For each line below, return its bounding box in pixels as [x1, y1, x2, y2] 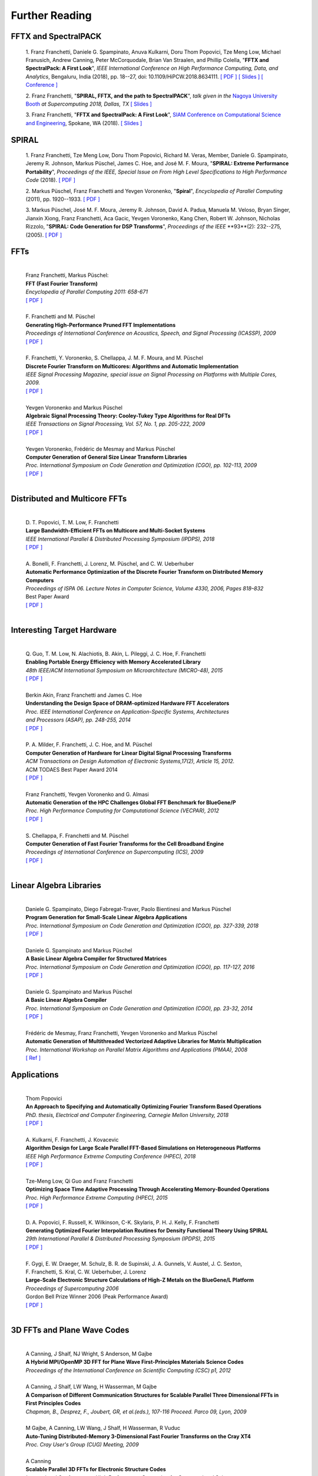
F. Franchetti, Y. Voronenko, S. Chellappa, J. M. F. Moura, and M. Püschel [25, 354, 203, 361]
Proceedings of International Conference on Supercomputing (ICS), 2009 [25, 848, 204, 855]
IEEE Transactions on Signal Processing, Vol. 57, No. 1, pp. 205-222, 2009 [25, 420, 206, 427]
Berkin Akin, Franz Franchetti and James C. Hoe [25, 691, 143, 699]
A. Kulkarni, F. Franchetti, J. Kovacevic [25, 1136, 119, 1143]
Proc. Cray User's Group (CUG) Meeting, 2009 [25, 1441, 139, 1448]
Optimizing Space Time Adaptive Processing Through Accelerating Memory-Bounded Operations [25, 1186, 270, 1193]
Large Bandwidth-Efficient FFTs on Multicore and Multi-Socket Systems [25, 527, 206, 534]
